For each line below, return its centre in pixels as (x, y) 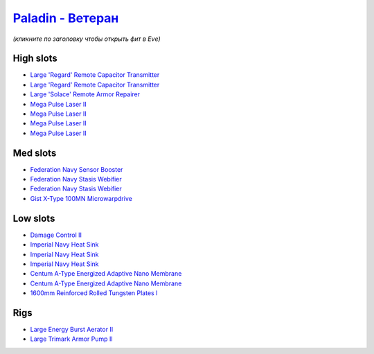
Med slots (35, 153)
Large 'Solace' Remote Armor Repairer (85, 94)
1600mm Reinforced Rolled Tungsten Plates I (94, 293)
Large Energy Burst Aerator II (72, 330)
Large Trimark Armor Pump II (72, 339)
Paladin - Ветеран (66, 18)
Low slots (34, 218)
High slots (35, 59)
